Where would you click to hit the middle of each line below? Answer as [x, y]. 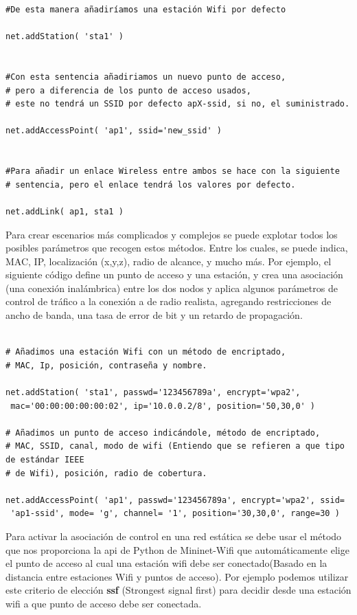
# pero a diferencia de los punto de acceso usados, [128, 90]
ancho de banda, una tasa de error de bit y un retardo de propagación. [154, 315]
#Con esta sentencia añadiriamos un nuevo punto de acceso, [146, 77]
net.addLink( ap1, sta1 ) [65, 211]
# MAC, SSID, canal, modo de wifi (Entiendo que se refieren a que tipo [175, 446]
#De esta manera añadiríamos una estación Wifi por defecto [146, 10]
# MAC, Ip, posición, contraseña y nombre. [106, 365]
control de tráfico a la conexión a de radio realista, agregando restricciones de [169, 301]
